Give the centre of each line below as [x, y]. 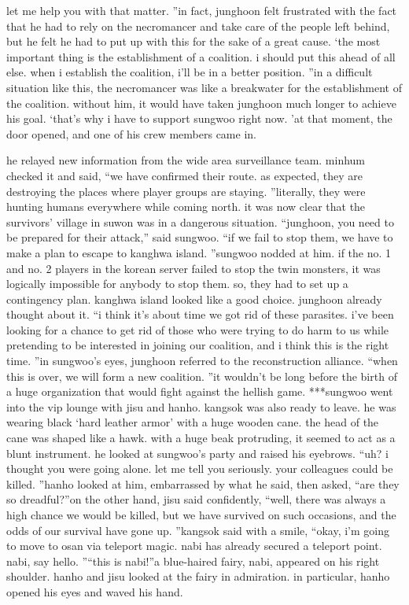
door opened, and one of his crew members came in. [131, 133]
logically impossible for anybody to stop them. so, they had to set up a [177, 284]
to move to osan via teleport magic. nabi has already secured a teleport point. [194, 546]
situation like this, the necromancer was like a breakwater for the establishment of [204, 87]
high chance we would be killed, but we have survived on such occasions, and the [201, 515]
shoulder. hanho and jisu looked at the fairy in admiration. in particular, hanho [198, 576]
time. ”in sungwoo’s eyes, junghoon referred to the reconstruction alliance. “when [202, 361]
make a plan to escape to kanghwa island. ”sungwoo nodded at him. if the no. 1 [199, 252]
